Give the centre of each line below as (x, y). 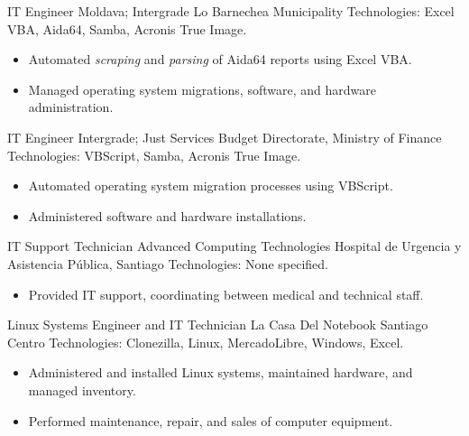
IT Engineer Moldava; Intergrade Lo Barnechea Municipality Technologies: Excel (231, 11)
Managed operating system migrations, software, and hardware (202, 89)
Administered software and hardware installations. (167, 215)
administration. (71, 107)
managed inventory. (82, 390)
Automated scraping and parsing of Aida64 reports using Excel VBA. (220, 59)
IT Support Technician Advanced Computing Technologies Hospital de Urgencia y (234, 246)
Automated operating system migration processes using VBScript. (211, 186)
